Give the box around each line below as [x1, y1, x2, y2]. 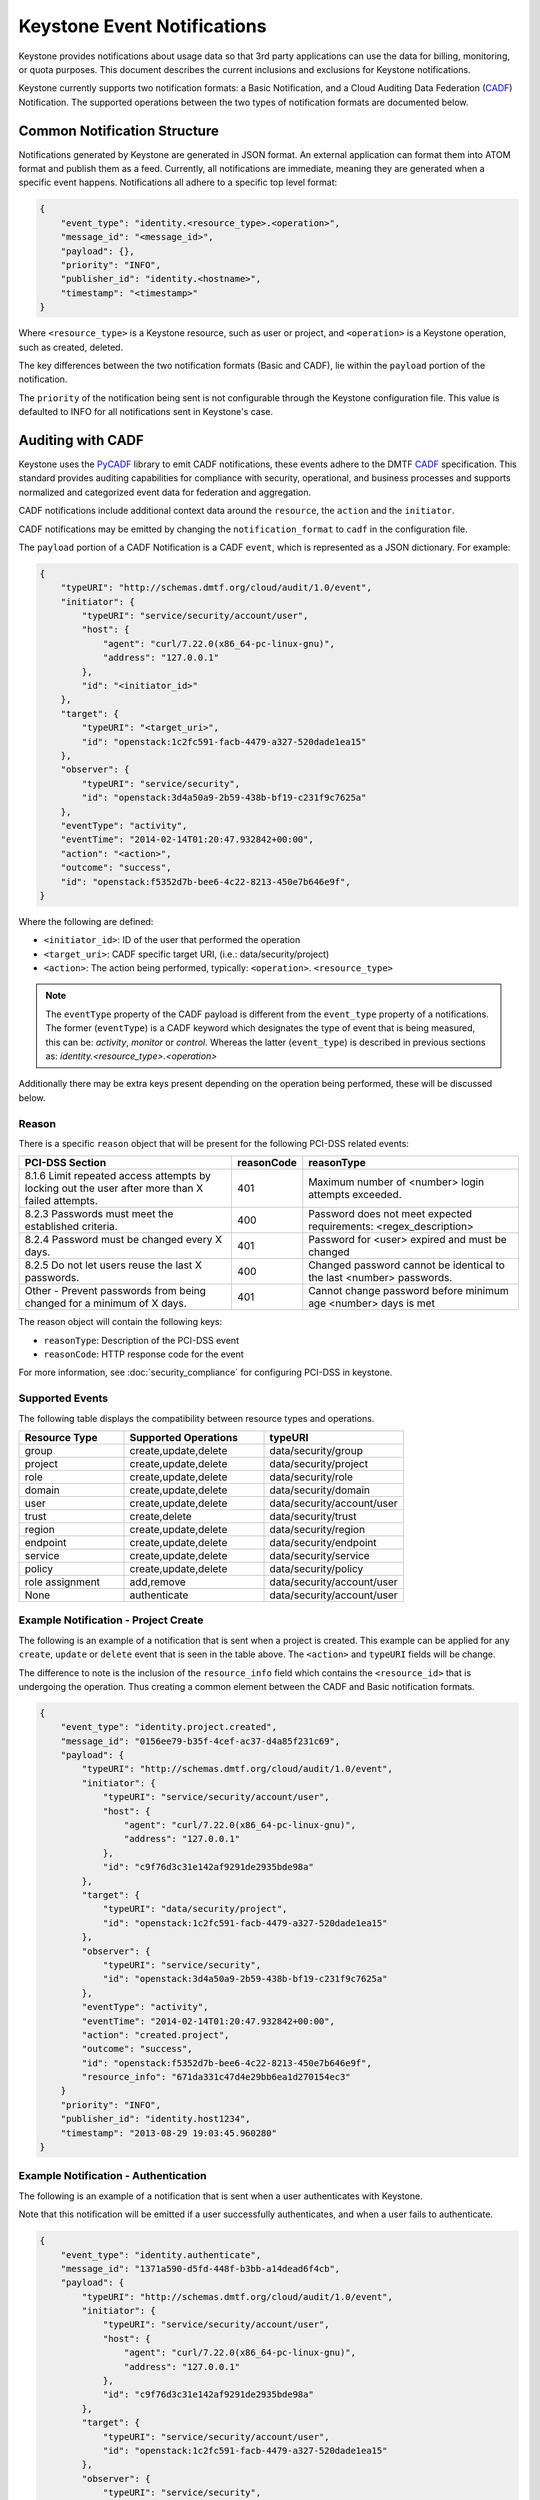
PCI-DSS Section [24, 1156, 107, 1170]
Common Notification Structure [18, 122, 219, 139]
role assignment [24, 1575, 100, 1589]
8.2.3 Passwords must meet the [24, 1207, 174, 1221]
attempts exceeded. [308, 1188, 402, 1202]
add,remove [129, 1575, 187, 1589]
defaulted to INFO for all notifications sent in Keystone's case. [18, 406, 274, 418]
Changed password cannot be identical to [308, 1258, 505, 1272]
